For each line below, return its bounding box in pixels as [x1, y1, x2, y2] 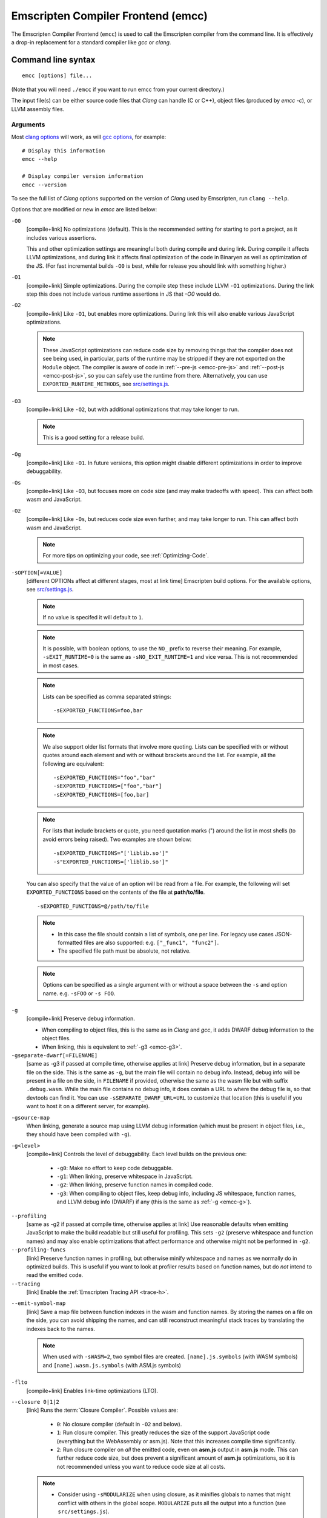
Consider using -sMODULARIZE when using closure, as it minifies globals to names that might [58, 1491, 291, 1498]
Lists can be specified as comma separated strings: [42, 693, 172, 700]
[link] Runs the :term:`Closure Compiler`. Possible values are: [26, 1406, 179, 1414]
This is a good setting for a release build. [42, 434, 145, 441]
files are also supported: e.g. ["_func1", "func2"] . [84, 939, 219, 946]
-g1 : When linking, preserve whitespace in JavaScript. [56, 1173, 193, 1180]
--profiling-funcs [11, 1247, 66, 1253]
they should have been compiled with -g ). [26, 1131, 131, 1138]
